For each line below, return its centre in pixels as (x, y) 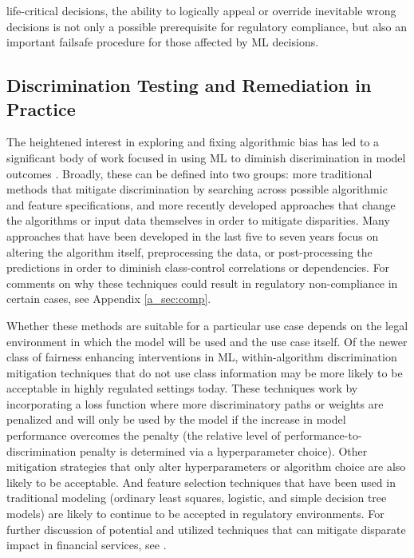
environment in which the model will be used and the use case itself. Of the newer (207, 341)
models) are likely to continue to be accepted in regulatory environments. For (195, 514)
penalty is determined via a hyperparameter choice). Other (223, 450)
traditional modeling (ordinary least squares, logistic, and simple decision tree (197, 498)
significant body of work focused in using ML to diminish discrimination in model (206, 157)
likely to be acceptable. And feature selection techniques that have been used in (201, 482)
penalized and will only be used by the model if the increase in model (176, 419)
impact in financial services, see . (87, 545)
